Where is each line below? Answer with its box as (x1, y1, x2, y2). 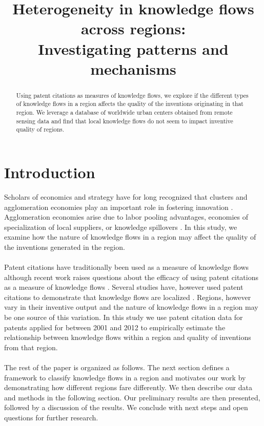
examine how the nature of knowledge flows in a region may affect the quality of (4, 231, 256, 242)
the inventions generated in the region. (4, 241, 125, 252)
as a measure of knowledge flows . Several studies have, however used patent (4, 282, 243, 292)
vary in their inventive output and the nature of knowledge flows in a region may (4, 302, 258, 312)
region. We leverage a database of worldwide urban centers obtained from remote (16, 108, 233, 117)
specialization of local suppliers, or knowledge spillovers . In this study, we (4, 221, 237, 232)
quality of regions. (16, 125, 65, 134)
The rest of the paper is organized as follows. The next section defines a (4, 362, 230, 373)
